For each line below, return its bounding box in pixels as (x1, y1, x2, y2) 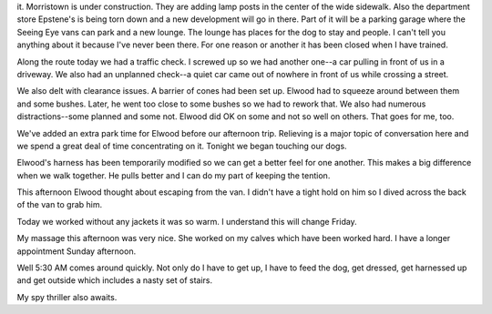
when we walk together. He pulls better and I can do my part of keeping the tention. (16, 169, 331, 181)
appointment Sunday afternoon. (16, 246, 137, 257)
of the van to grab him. (16, 199, 103, 210)
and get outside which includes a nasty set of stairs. (16, 275, 213, 286)
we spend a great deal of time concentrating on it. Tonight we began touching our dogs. (16, 140, 347, 151)
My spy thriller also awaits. (16, 291, 118, 302)
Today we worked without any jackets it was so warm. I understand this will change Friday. (16, 216, 357, 227)
